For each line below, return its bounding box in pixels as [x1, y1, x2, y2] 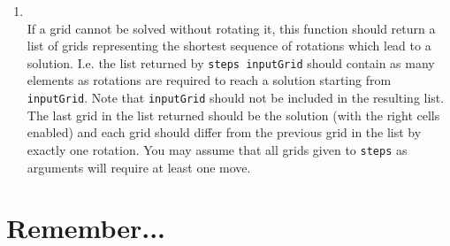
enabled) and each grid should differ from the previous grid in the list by [27, 123, 422, 142]
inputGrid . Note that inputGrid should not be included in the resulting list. [27, 88, 445, 107]
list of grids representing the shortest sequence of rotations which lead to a [27, 36, 431, 55]
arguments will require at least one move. [27, 158, 251, 176]
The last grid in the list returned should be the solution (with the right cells [27, 105, 440, 124]
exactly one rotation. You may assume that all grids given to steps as [27, 140, 408, 158]
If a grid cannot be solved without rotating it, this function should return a [27, 19, 436, 37]
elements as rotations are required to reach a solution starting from [27, 71, 392, 89]
